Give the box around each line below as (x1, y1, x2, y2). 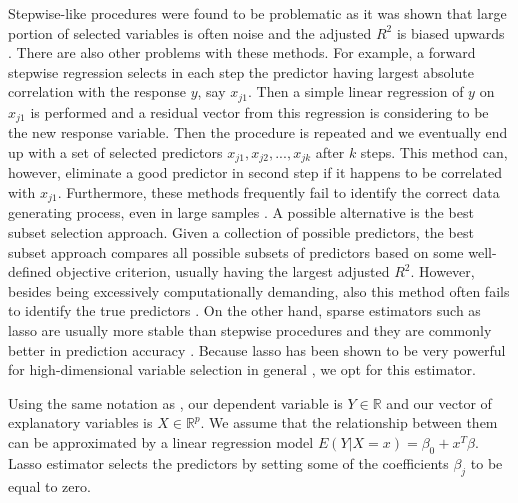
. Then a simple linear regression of (248, 81, 464, 102)
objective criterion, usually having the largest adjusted (56, 261, 390, 282)
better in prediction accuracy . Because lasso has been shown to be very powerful (8, 339, 506, 360)
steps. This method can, (360, 141, 508, 162)
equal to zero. (8, 475, 91, 496)
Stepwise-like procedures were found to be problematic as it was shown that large (8, 3, 507, 23)
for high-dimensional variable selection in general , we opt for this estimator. (8, 359, 476, 380)
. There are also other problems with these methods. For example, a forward (8, 42, 476, 63)
